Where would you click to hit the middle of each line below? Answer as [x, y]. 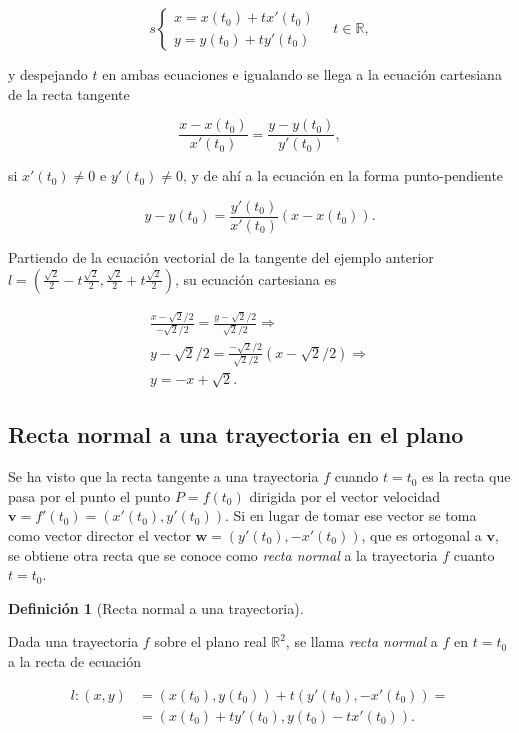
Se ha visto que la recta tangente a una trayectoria [163, 476]
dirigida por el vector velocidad [345, 495]
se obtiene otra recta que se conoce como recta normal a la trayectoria [223, 554]
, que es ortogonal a [421, 534]
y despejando [48, 74]
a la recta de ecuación [75, 660]
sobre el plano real [210, 641]
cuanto [474, 554]
